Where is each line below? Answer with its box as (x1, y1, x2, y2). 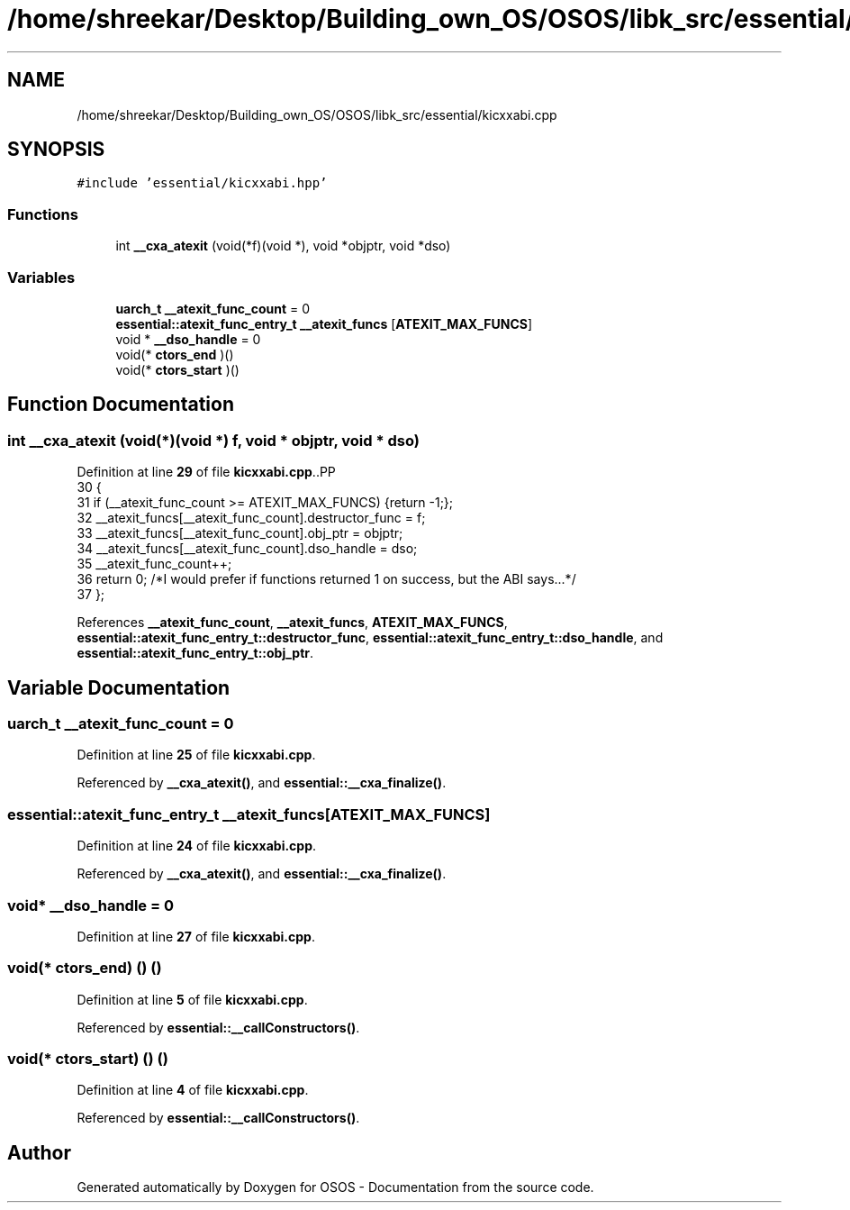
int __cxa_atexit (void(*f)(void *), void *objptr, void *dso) (115, 238, 451, 254)
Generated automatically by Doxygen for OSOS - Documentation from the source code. (77, 1179, 594, 1196)
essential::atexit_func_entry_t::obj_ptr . (77, 645, 314, 661)
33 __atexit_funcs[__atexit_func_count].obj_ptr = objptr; (77, 525, 403, 541)
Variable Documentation (7, 676, 231, 699)
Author (7, 1141, 71, 1164)
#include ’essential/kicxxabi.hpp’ (77, 176, 328, 191)
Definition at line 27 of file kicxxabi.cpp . (77, 928, 315, 944)
